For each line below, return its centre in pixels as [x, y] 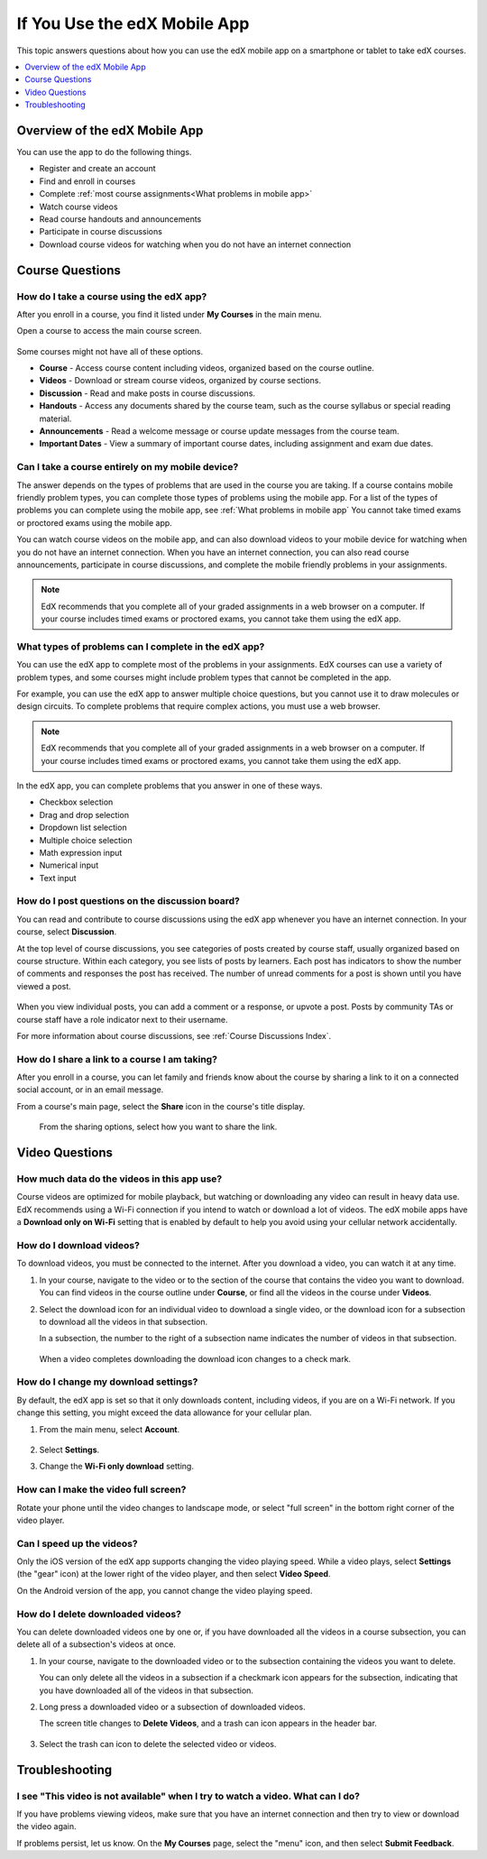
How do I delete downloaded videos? [99, 1614]
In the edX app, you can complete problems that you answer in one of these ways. [170, 786]
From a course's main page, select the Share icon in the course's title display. [161, 1106]
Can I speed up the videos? [78, 1543]
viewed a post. [44, 986]
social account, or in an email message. [90, 1090]
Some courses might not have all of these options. [110, 351]
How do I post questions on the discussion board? [129, 901]
